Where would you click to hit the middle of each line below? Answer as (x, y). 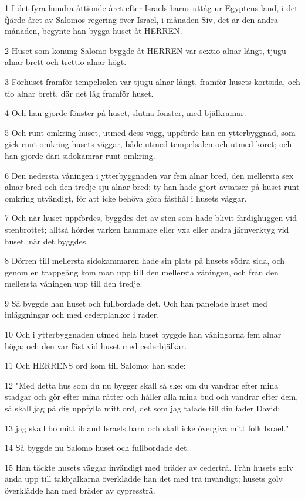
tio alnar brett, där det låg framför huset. (79, 93)
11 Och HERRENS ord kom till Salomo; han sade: (95, 365)
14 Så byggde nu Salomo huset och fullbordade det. (97, 448)
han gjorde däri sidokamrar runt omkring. (80, 155)
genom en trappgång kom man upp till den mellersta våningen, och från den (142, 272)
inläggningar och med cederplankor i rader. (82, 314)
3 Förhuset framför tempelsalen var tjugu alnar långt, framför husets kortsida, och (152, 81)
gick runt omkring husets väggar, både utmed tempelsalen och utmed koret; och (148, 144)
